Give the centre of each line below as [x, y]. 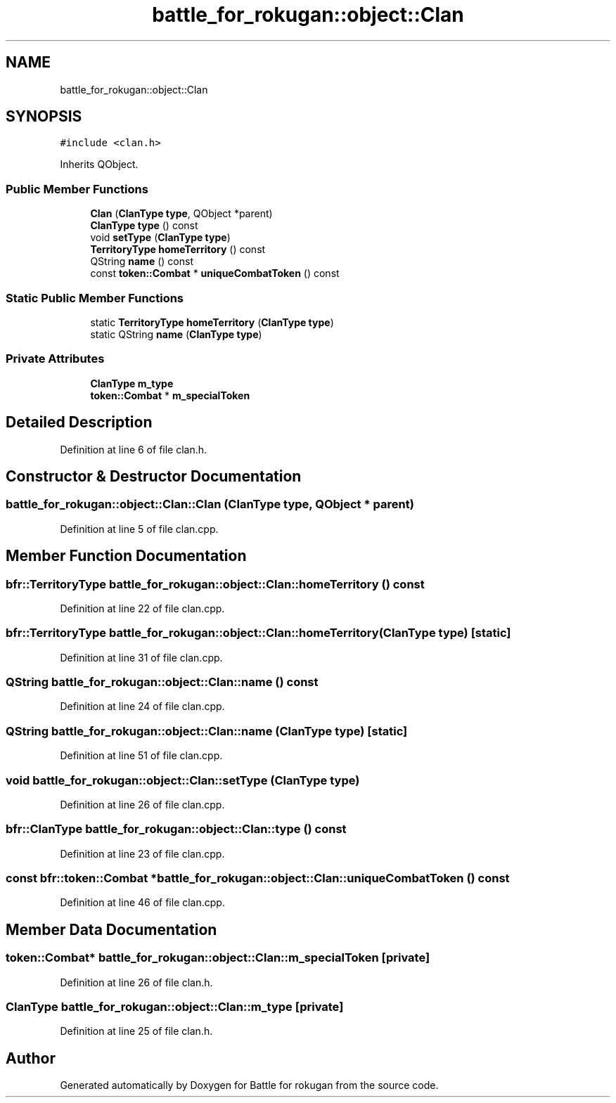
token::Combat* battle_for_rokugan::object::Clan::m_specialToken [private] [218, 958]
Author [31, 1058]
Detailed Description [79, 423]
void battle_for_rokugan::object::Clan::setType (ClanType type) [183, 780]
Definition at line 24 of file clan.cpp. [142, 707]
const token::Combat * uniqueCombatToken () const [215, 273]
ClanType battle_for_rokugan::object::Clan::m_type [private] [175, 1007]
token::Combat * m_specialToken [170, 395]
